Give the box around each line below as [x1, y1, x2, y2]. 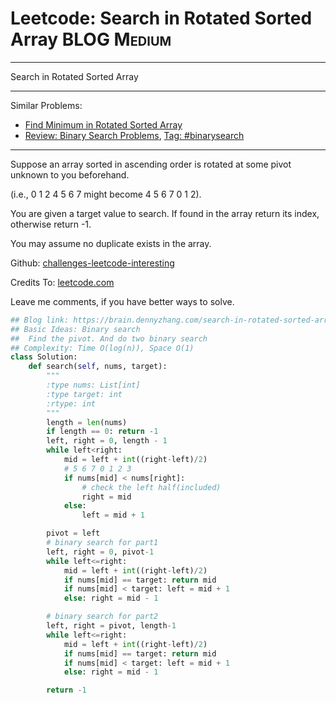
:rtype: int [46, 398, 97, 409]
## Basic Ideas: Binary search [10, 324, 141, 334]
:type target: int [46, 389, 123, 399]
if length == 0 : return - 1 [46, 427, 159, 437]
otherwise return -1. [10, 218, 92, 230]
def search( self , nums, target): [28, 362, 168, 372]
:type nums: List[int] [46, 380, 141, 391]
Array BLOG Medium [10, 28, 172, 51]
